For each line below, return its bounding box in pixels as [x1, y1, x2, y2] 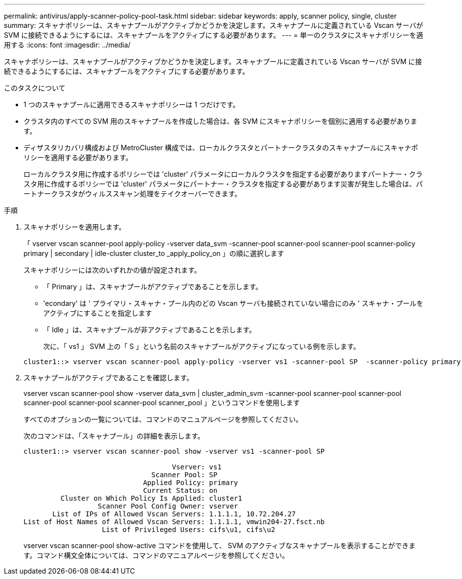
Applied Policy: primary [143, 479, 238, 486]
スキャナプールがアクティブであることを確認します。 [23, 373, 193, 382]
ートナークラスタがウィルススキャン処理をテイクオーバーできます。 [23, 189, 242, 198]
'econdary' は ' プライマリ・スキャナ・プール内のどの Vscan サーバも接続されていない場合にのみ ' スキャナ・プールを [43, 299, 423, 307]
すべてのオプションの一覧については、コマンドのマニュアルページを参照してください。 [23, 415, 303, 423]
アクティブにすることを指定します [43, 309, 152, 317]
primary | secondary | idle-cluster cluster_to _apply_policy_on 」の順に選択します [23, 249, 284, 257]
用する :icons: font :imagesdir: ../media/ [4, 41, 131, 49]
